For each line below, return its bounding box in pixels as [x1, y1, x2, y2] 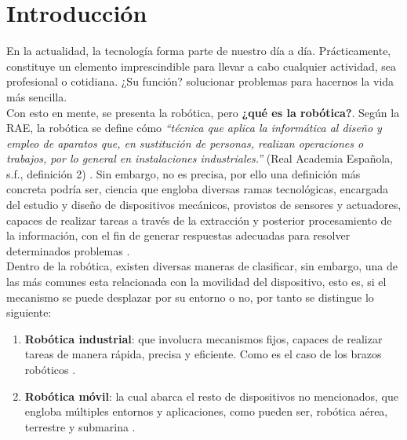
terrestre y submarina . [24, 418, 136, 434]
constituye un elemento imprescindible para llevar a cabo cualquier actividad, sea [6, 57, 396, 74]
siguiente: [6, 304, 52, 321]
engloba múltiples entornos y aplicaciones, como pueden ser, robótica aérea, [24, 403, 388, 420]
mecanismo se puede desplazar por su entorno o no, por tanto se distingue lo [6, 288, 374, 305]
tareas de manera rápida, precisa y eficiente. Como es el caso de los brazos [24, 346, 382, 362]
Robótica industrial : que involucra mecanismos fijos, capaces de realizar [24, 330, 383, 346]
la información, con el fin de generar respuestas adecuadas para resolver [6, 227, 351, 244]
